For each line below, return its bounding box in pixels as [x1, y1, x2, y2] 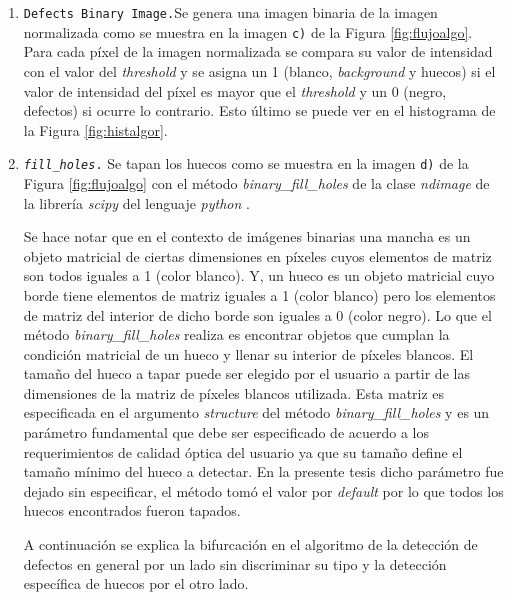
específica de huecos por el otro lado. [23, 573, 249, 594]
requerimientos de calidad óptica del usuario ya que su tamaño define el [23, 441, 463, 462]
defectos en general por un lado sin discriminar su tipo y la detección [23, 553, 447, 574]
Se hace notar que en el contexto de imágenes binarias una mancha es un [23, 226, 471, 247]
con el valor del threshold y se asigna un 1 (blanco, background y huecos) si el [23, 60, 496, 81]
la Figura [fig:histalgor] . [23, 119, 168, 140]
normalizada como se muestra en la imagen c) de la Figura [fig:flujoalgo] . [23, 21, 473, 42]
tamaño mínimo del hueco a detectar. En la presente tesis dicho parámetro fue [23, 461, 504, 482]
